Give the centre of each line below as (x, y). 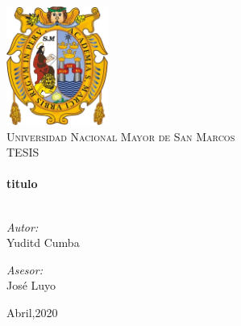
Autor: (23, 226)
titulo (22, 184)
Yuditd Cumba (43, 242)
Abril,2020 (32, 313)
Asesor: (25, 269)
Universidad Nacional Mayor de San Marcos (121, 136)
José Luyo (31, 285)
